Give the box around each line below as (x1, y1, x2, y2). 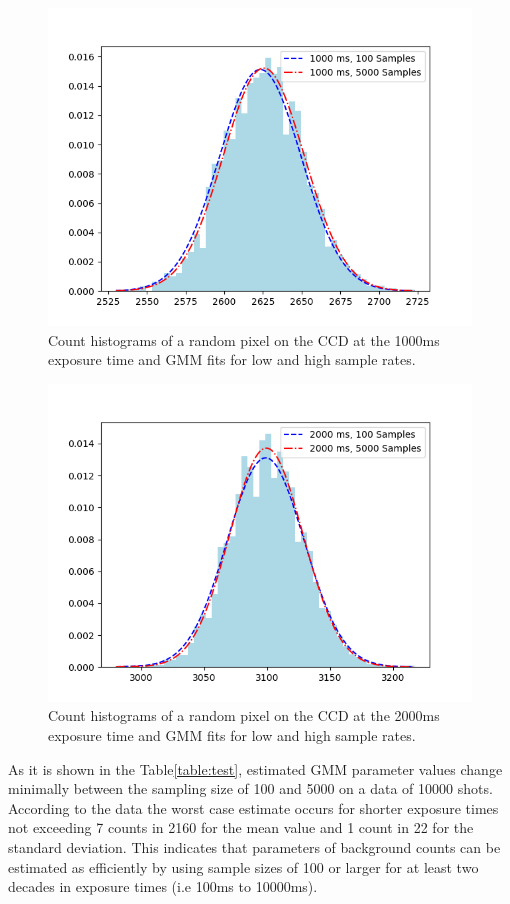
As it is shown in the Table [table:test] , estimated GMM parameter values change (8, 758, 503, 779)
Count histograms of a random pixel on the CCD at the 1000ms (48, 329, 440, 350)
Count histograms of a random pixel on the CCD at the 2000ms (48, 705, 440, 726)
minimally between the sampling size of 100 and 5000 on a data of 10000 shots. (8, 778, 493, 799)
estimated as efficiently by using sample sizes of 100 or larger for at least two (8, 856, 479, 877)
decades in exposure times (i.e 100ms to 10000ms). (8, 876, 318, 897)
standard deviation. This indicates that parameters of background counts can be (8, 836, 501, 857)
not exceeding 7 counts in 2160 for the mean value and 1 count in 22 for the (8, 817, 474, 838)
